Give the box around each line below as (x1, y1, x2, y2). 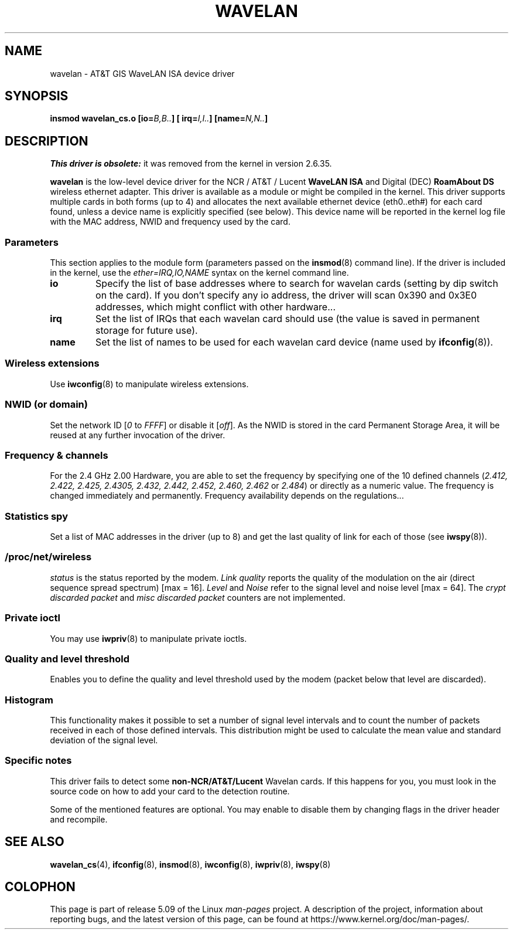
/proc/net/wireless (5, 551, 92, 563)
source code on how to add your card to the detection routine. (50, 786, 290, 796)
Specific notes (5, 754, 72, 767)
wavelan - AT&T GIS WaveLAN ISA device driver (50, 68, 235, 79)
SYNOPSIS (5, 89, 69, 104)
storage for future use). (95, 324, 198, 337)
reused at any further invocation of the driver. (50, 429, 225, 440)
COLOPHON (5, 879, 76, 895)
